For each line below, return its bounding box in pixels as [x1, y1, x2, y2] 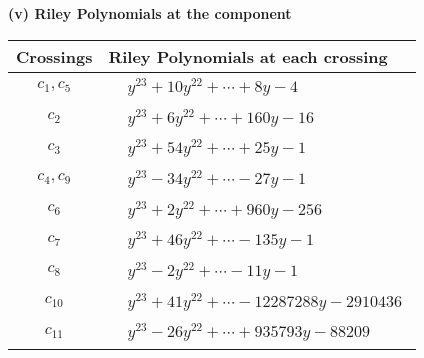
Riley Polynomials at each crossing [108, 44, 388, 68]
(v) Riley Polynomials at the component [8, 3, 292, 23]
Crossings [16, 44, 93, 68]
